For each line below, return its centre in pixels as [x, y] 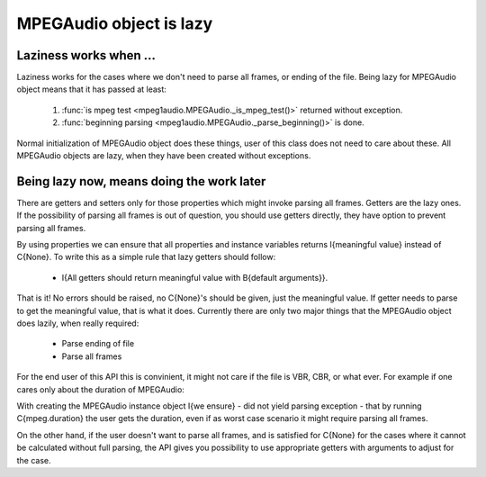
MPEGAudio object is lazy [115, 23]
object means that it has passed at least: [91, 89]
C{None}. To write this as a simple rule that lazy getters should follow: [146, 257]
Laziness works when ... [86, 55]
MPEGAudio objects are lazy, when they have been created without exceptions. [164, 156]
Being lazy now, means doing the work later [141, 181]
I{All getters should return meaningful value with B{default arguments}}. [195, 277]
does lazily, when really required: [78, 323]
